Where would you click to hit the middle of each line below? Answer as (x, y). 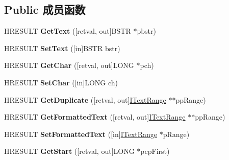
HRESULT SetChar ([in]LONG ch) (61, 82)
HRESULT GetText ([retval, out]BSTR (68, 31)
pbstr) (146, 31)
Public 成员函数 (45, 9)
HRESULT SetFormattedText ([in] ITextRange (81, 134)
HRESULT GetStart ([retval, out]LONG (69, 151)
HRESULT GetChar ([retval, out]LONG (69, 65)
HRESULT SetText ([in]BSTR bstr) (62, 48)
